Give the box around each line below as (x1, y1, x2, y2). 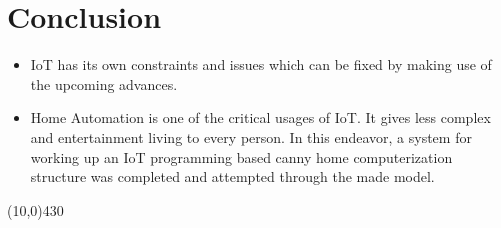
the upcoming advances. (30, 73, 178, 94)
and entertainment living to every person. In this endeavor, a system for (30, 126, 472, 147)
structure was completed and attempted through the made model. (30, 166, 435, 187)
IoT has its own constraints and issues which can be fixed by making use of (30, 54, 492, 75)
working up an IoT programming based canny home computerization (30, 146, 453, 167)
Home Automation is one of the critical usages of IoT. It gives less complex (30, 107, 491, 128)
